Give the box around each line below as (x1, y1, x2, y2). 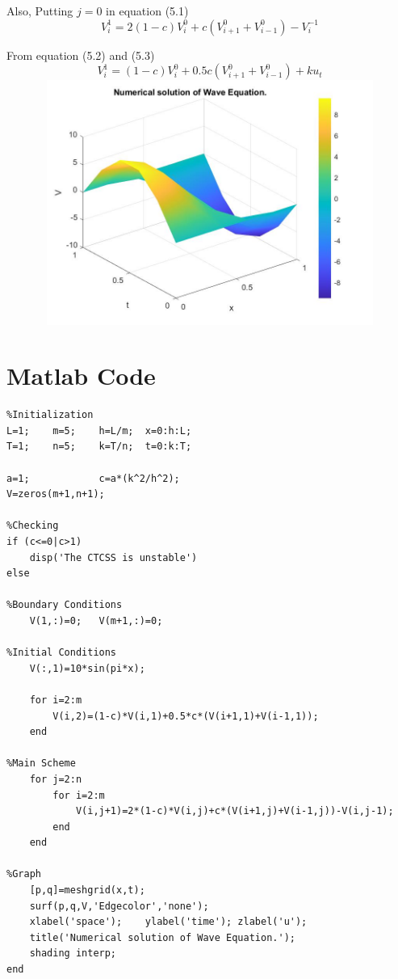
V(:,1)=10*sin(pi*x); (29, 662, 145, 674)
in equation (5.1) (106, 2, 189, 19)
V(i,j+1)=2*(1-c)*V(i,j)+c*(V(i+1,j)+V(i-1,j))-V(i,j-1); (75, 805, 394, 817)
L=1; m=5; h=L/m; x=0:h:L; (6, 424, 192, 437)
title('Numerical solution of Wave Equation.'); (29, 931, 295, 943)
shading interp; (29, 947, 117, 960)
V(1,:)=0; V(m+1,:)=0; (29, 614, 163, 627)
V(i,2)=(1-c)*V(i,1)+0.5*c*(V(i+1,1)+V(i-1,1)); (52, 710, 319, 722)
